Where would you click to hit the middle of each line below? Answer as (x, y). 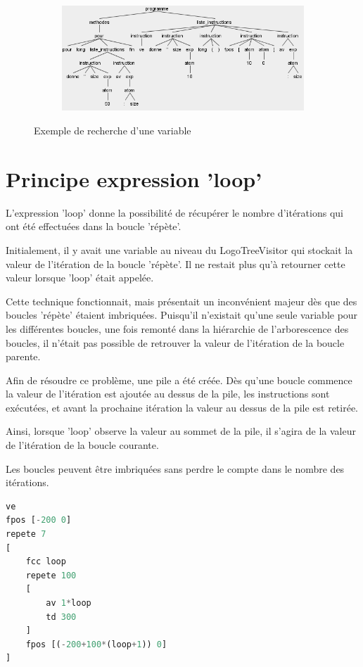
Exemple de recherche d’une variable (113, 131)
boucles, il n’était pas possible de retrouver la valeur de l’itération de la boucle (175, 342)
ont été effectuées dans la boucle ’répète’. (94, 226)
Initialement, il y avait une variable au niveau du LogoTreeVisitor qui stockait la (179, 249)
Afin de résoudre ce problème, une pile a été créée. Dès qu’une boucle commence (179, 380)
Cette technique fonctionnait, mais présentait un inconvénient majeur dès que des (181, 301)
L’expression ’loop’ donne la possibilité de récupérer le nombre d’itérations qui (174, 212)
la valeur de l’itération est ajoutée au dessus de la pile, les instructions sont (168, 394)
